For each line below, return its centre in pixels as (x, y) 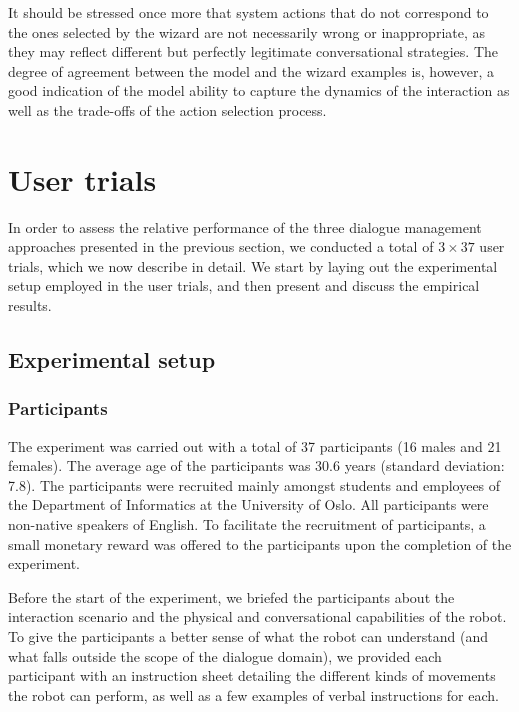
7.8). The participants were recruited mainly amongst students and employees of (254, 484)
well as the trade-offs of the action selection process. (167, 109)
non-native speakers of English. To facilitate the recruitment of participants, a (247, 524)
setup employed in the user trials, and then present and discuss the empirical (244, 285)
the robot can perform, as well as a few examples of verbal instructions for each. (253, 694)
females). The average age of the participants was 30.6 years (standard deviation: (256, 465)
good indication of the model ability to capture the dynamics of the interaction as (259, 90)
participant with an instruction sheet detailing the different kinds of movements (252, 675)
